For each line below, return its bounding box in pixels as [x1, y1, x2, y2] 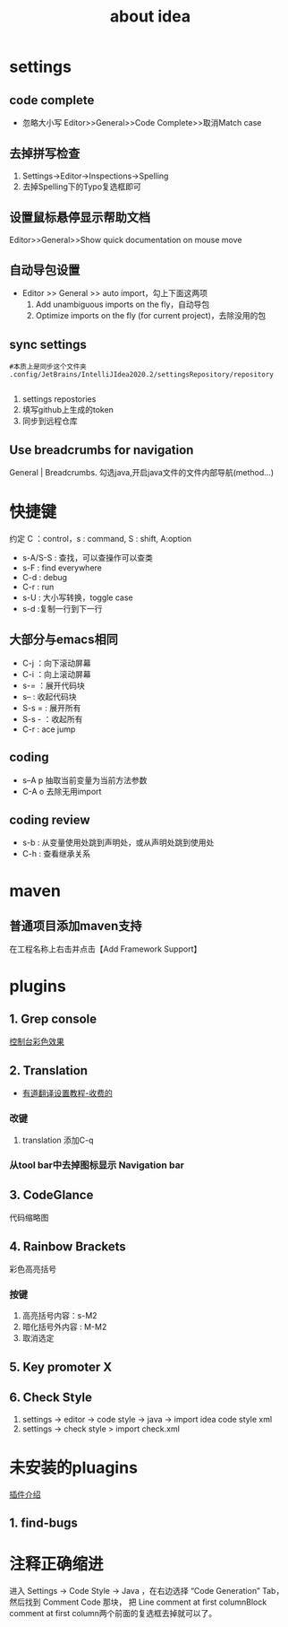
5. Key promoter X [9, 1359, 113, 1374]
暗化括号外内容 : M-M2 [21, 1321, 107, 1333]
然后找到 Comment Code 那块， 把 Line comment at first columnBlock [9, 1597, 267, 1607]
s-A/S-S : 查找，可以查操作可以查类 [21, 552, 154, 562]
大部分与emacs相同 [9, 632, 118, 648]
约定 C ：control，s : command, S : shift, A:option [9, 534, 192, 544]
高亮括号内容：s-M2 [21, 1310, 97, 1321]
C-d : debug [21, 572, 68, 582]
